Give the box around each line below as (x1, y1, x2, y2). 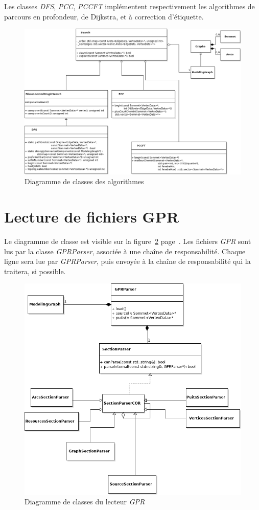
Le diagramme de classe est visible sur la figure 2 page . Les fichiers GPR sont (4, 235, 251, 246)
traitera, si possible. (4, 265, 66, 276)
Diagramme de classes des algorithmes (25, 176, 144, 187)
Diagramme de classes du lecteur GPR (25, 496, 145, 507)
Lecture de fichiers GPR (4, 206, 179, 227)
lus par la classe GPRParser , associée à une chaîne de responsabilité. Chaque (4, 246, 246, 256)
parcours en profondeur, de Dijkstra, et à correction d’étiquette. (4, 11, 204, 21)
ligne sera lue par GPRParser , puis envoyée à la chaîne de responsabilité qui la (4, 256, 251, 267)
